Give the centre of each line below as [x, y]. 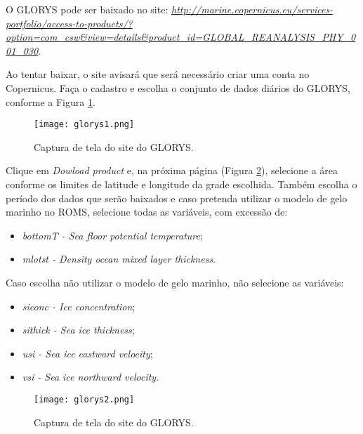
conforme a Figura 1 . [51, 101]
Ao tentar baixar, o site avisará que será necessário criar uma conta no [158, 74]
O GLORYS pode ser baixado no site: [87, 9]
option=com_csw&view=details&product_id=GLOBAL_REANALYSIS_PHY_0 [181, 37]
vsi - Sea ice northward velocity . [91, 377]
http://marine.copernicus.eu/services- [252, 9]
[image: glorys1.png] [84, 125]
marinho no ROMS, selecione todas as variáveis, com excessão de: [147, 212]
